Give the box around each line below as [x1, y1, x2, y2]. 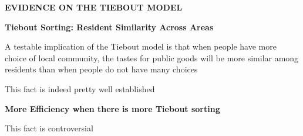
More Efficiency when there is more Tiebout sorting [5, 102, 220, 114]
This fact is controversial [5, 122, 93, 134]
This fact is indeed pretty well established [5, 82, 155, 95]
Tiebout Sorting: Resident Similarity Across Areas [5, 20, 214, 33]
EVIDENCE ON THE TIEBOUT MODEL [5, 1, 183, 13]
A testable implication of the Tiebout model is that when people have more [5, 40, 277, 53]
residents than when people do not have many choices [5, 63, 198, 75]
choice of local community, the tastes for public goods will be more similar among [5, 51, 299, 64]
